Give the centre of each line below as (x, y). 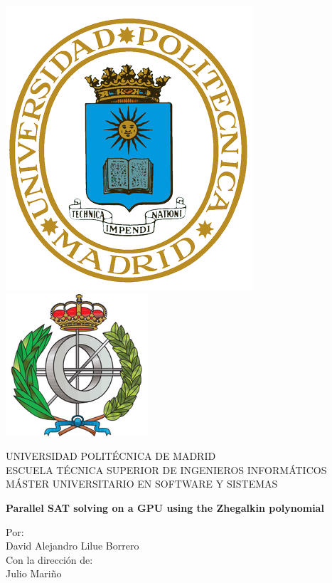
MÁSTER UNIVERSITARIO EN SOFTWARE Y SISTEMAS (142, 484)
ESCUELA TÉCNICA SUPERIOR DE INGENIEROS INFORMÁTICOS (166, 469)
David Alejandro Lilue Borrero (73, 546)
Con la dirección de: (49, 559)
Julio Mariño (34, 573)
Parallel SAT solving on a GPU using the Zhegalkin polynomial (165, 507)
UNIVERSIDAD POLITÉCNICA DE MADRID (111, 456)
